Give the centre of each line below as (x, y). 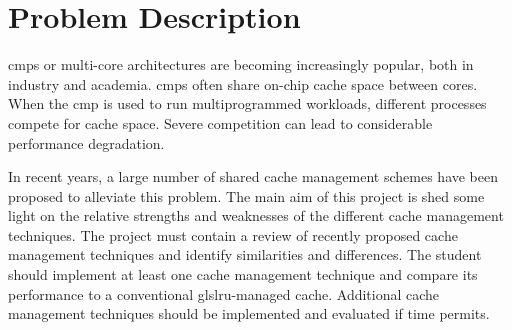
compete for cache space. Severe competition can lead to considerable (220, 122)
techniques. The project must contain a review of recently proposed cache (233, 234)
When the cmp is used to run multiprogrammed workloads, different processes (247, 103)
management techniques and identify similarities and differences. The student (245, 254)
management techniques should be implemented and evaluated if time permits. (249, 313)
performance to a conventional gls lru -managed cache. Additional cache (224, 293)
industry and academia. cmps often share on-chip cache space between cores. (243, 83)
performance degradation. (86, 142)
